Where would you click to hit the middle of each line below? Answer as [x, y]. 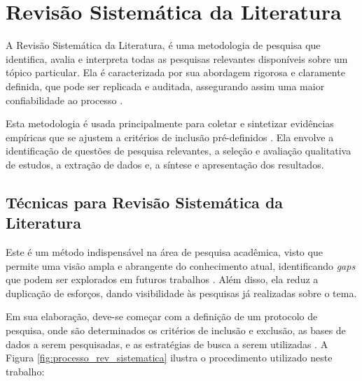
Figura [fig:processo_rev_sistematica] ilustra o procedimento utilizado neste [169, 358]
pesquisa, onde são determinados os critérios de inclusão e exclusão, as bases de [176, 330]
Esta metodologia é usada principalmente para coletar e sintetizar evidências [170, 123]
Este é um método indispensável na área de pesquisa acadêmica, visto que [164, 252]
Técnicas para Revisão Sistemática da [145, 202]
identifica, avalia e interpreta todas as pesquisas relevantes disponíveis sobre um [177, 58]
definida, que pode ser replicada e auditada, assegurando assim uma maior [165, 86]
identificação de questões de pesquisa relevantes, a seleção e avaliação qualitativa [179, 151]
